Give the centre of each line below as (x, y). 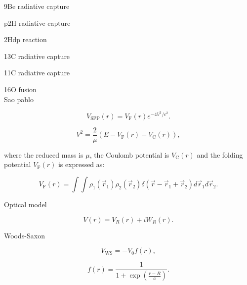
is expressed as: (81, 164)
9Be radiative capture (37, 6)
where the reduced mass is (44, 154)
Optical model (25, 204)
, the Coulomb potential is (129, 154)
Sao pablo (19, 99)
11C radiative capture (37, 73)
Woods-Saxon (24, 235)
